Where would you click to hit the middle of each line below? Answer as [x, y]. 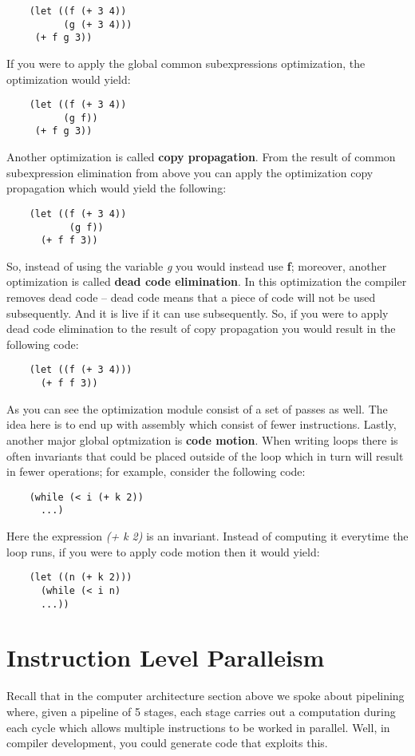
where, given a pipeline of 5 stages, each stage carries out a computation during [201, 711]
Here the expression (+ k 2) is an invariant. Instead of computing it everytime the [207, 536]
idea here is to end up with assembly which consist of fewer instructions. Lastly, [202, 424]
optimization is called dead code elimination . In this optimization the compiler [207, 281]
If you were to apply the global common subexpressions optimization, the [186, 63]
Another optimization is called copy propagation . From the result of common [201, 157]
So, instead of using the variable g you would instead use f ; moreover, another [197, 265]
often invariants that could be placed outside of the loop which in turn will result [205, 455]
